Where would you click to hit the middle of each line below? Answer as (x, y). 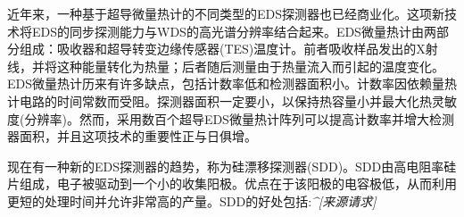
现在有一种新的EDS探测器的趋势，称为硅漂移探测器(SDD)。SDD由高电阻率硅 (232, 166)
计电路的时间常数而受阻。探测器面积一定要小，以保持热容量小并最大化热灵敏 (232, 100)
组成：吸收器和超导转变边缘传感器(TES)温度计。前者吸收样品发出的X (222, 49)
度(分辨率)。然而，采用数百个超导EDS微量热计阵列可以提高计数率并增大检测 (231, 118)
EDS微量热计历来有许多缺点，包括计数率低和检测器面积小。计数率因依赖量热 (232, 83)
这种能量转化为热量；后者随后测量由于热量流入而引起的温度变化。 (250, 66)
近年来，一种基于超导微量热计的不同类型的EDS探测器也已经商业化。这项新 (226, 13)
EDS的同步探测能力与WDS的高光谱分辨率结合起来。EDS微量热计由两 (234, 31)
